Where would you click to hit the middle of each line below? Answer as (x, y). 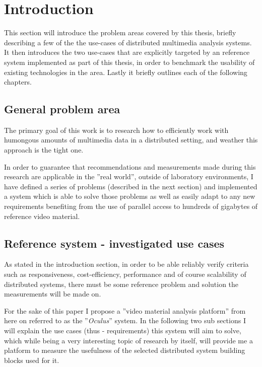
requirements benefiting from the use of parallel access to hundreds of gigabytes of (131, 206)
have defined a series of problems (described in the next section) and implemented (131, 186)
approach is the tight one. (44, 150)
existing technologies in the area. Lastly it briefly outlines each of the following (126, 72)
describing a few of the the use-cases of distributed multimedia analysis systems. (128, 42)
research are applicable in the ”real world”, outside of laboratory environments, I (129, 176)
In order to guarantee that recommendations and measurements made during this (130, 166)
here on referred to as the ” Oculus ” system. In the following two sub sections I (125, 320)
